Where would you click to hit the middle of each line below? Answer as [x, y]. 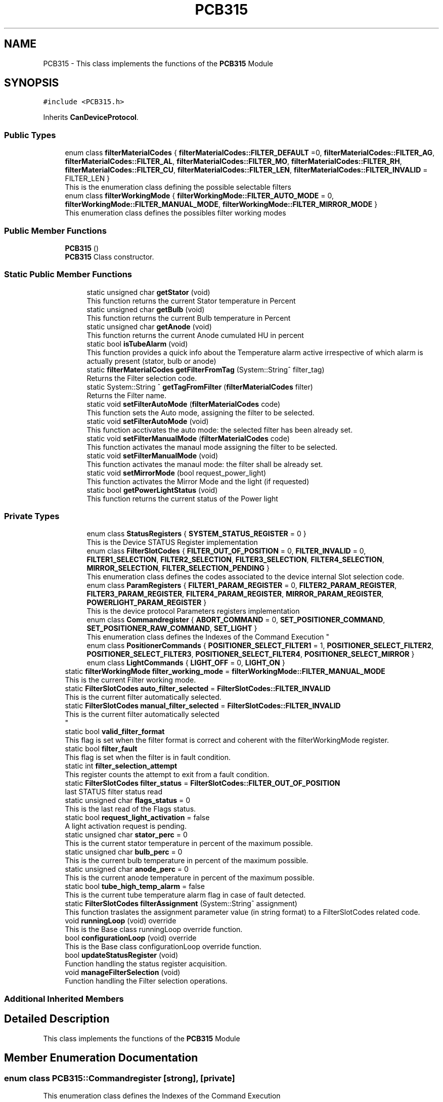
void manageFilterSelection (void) [123, 972]
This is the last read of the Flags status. [130, 809]
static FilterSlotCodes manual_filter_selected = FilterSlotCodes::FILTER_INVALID [203, 706]
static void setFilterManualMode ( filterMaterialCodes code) [188, 438]
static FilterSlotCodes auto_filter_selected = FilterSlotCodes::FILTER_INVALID [198, 689]
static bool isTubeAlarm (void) [137, 344]
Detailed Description [57, 1019]
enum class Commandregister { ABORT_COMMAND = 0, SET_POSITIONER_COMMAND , [236, 620]
